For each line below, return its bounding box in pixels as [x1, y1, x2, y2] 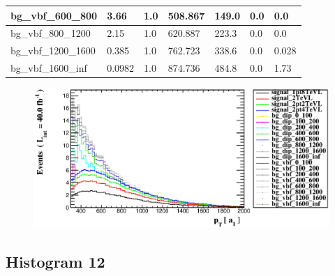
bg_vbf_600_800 [10, 8, 98, 22]
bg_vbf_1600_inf [10, 61, 87, 75]
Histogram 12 [6, 250, 105, 272]
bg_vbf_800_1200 [10, 26, 91, 40]
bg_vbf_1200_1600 [10, 43, 96, 58]
